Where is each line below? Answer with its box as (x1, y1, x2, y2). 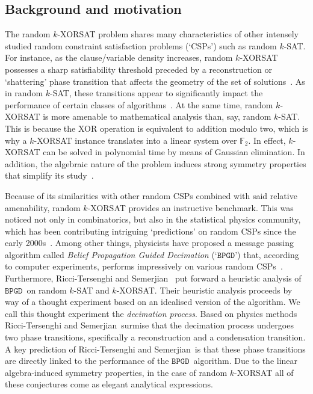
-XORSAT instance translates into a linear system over (34, 134, 237, 146)
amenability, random (5, 201, 81, 214)
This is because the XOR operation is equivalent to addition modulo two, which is (5, 122, 308, 134)
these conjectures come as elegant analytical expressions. (5, 378, 213, 390)
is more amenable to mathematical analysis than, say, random (43, 110, 271, 123)
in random (5, 87, 43, 99)
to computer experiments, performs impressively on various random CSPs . (5, 260, 283, 272)
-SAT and (73, 283, 110, 296)
